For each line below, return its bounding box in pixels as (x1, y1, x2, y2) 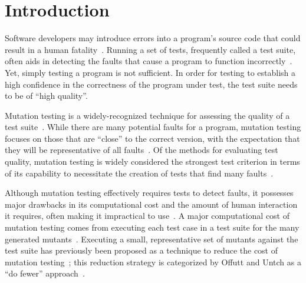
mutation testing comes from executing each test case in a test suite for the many (5, 221, 300, 234)
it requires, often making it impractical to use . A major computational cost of (5, 209, 290, 222)
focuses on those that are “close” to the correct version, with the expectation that (5, 132, 300, 144)
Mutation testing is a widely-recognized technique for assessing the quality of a (5, 109, 290, 121)
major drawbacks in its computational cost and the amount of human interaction (5, 198, 298, 210)
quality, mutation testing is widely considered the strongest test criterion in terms (5, 155, 300, 168)
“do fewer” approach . (5, 267, 85, 279)
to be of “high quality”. (5, 89, 88, 102)
